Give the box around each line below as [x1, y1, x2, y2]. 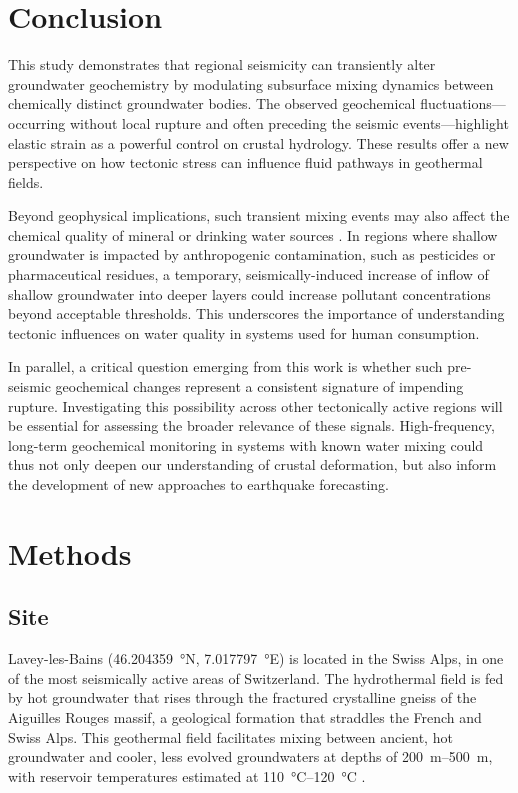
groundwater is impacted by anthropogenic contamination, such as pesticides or [8, 244, 496, 265]
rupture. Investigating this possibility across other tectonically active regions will [8, 395, 503, 416]
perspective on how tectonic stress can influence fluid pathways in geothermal [8, 152, 483, 173]
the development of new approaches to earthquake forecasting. [8, 474, 389, 494]
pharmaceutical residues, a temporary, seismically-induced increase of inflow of [8, 264, 489, 285]
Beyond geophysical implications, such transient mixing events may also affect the [8, 205, 510, 226]
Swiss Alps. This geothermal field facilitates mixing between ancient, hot [8, 726, 453, 747]
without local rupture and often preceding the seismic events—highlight [69, 112, 509, 133]
